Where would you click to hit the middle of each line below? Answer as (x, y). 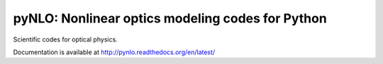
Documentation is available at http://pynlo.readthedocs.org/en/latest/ (114, 52)
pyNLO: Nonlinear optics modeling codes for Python (170, 18)
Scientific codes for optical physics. (66, 39)
